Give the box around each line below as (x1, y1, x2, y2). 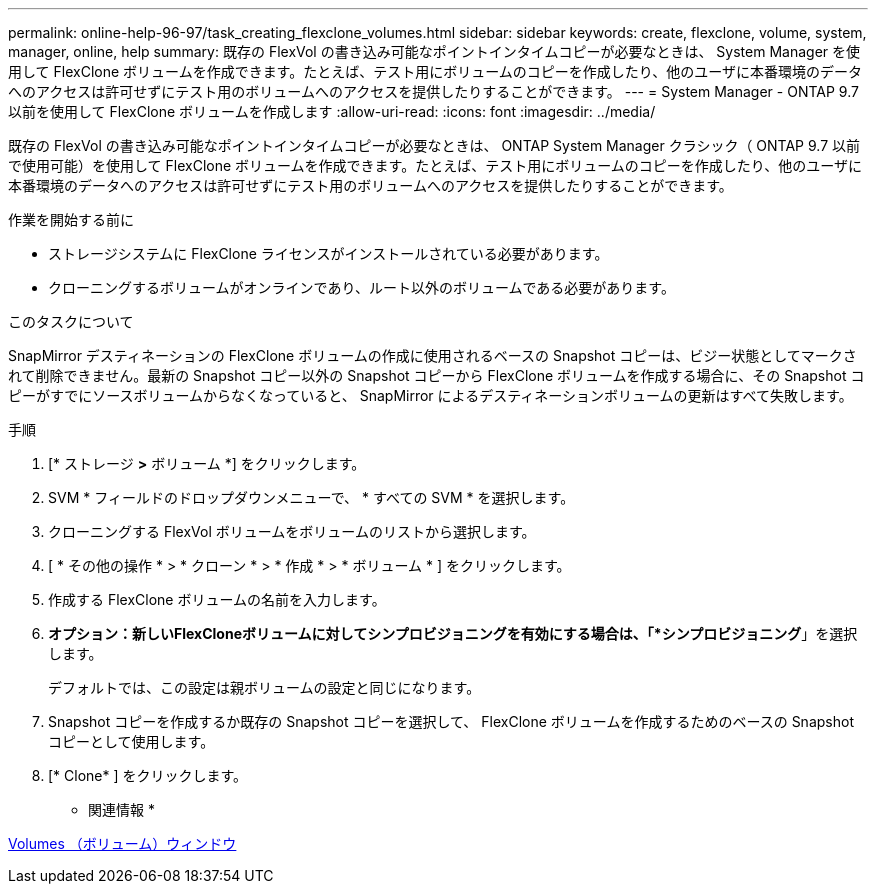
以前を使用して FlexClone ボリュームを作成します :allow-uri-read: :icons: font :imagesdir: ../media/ (8, 103, 656, 120)
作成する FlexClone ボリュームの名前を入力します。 (48, 591, 386, 608)
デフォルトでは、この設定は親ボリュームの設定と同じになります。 (48, 679, 481, 696)
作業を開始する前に (8, 211, 134, 228)
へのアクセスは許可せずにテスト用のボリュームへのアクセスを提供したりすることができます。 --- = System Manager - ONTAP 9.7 (8, 83, 859, 100)
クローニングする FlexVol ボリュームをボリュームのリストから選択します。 (48, 523, 536, 540)
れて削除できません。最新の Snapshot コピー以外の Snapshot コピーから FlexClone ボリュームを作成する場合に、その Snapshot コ (8, 367, 865, 384)
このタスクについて (8, 313, 134, 330)
